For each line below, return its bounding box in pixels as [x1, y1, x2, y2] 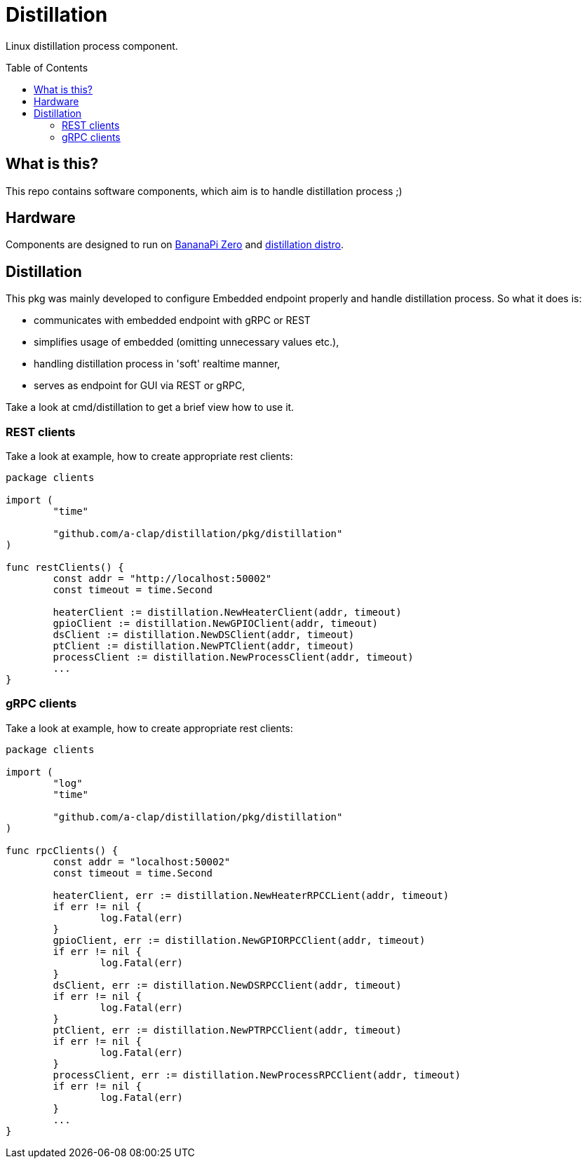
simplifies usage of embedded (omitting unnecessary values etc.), [34, 336, 339, 348]
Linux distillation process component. [6, 39, 178, 52]
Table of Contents [6, 61, 88, 74]
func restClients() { [6, 562, 124, 574]
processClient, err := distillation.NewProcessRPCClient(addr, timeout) [53, 1069, 461, 1081]
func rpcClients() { [6, 844, 119, 856]
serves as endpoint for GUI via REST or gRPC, [34, 379, 245, 392]
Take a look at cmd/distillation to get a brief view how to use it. [6, 401, 295, 414]
